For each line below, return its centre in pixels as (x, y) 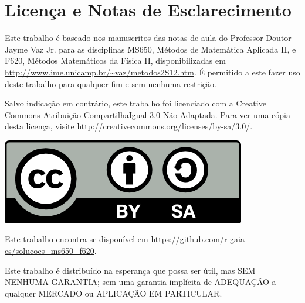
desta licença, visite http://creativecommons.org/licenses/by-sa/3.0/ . (129, 126)
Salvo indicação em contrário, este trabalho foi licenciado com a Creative (135, 103)
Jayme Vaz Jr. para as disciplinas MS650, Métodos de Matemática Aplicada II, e (150, 49)
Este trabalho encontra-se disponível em (77, 239)
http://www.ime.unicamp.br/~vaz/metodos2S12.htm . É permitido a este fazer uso (152, 72)
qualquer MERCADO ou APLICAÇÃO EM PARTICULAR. (113, 293)
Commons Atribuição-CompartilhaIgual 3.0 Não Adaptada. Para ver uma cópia (148, 114)
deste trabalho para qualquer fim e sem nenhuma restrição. (111, 83)
